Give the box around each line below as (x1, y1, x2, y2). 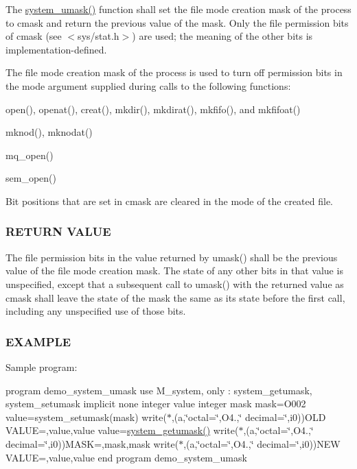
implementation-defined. (5, 42, 107, 56)
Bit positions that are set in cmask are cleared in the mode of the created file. (5, 193, 333, 208)
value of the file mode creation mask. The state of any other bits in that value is (5, 263, 343, 278)
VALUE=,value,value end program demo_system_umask (5, 450, 247, 464)
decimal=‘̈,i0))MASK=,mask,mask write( (5, 436, 179, 450)
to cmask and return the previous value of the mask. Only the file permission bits (5, 15, 349, 29)
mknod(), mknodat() (5, 125, 93, 139)
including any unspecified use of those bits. (5, 304, 186, 318)
